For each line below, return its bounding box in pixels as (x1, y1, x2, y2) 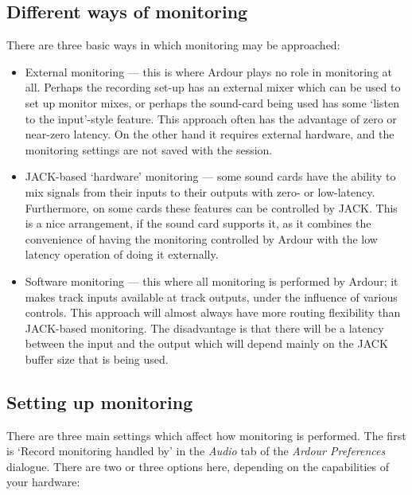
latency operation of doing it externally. (25, 246, 219, 263)
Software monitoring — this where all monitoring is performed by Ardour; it (25, 272, 398, 289)
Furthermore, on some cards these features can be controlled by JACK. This (25, 199, 398, 216)
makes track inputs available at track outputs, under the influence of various (25, 288, 398, 305)
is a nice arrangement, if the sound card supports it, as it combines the (25, 215, 371, 232)
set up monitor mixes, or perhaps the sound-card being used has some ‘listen (25, 94, 399, 111)
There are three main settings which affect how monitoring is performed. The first (6, 427, 406, 443)
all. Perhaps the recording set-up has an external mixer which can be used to (25, 79, 401, 95)
